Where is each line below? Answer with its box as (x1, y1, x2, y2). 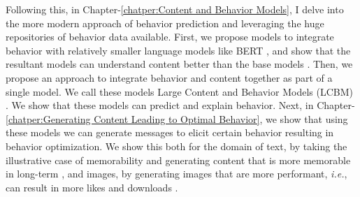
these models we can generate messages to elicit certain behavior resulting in (6, 125, 334, 140)
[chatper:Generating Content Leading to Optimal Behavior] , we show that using (6, 111, 348, 126)
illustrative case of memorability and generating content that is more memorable (6, 152, 351, 167)
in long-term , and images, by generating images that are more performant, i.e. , (6, 166, 347, 181)
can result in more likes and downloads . (6, 180, 178, 194)
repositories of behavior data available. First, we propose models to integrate (6, 29, 334, 44)
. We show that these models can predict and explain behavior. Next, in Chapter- (6, 98, 355, 112)
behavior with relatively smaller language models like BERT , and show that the (6, 43, 351, 57)
